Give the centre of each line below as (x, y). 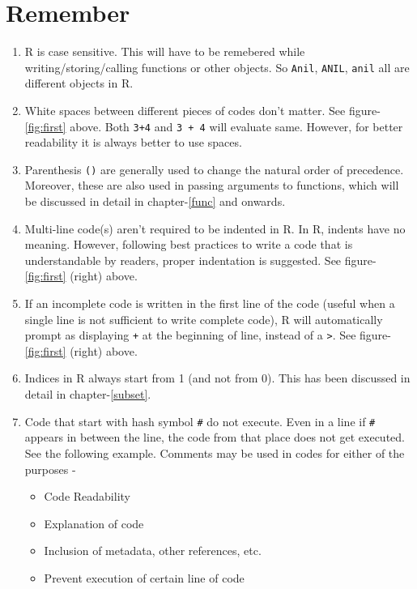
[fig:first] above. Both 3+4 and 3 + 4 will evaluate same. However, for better (214, 126)
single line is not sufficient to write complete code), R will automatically (204, 319)
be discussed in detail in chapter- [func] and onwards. (155, 201)
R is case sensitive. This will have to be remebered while (165, 51)
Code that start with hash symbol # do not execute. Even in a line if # (200, 421)
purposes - (50, 469)
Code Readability (87, 496)
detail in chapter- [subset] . (88, 394)
